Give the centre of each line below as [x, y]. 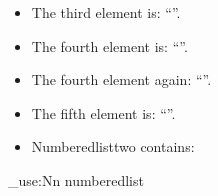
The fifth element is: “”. [103, 112]
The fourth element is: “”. [109, 45]
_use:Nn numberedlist [76, 179]
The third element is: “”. [106, 12]
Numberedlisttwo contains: [113, 146]
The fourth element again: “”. [121, 79]
